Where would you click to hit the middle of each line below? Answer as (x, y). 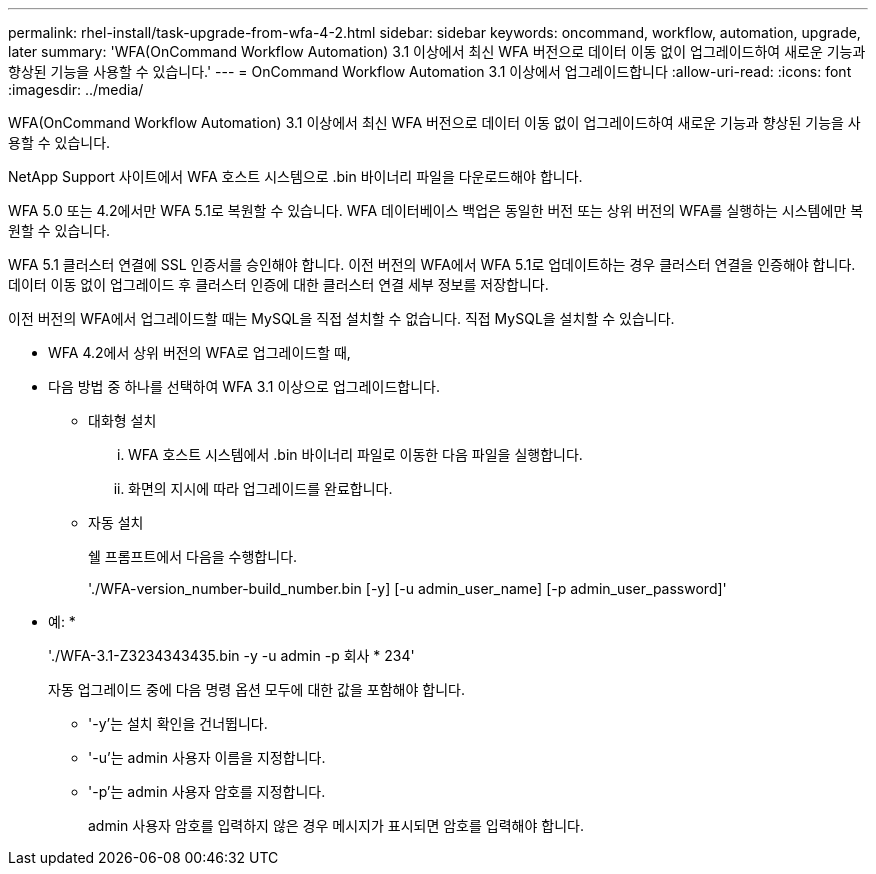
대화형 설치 (122, 420)
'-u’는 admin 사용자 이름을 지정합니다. (207, 757)
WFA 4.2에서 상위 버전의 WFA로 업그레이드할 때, (199, 352)
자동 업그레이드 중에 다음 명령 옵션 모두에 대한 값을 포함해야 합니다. (256, 689)
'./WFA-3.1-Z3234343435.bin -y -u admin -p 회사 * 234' (231, 655)
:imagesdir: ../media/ (76, 89)
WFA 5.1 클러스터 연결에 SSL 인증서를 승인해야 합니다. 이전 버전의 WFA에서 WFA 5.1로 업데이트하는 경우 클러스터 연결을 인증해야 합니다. (432, 264)
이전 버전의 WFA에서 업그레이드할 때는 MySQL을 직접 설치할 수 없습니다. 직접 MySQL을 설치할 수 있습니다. (341, 318)
